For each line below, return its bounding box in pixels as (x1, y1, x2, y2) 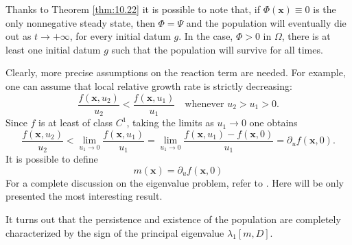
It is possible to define (5, 152, 98, 166)
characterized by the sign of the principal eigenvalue (5, 225, 224, 240)
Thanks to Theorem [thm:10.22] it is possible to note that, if (5, 2, 260, 16)
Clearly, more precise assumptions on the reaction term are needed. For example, (5, 65, 346, 80)
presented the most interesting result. (5, 189, 163, 203)
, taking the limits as (126, 115, 214, 130)
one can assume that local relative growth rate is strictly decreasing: (5, 78, 292, 93)
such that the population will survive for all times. (111, 42, 323, 56)
